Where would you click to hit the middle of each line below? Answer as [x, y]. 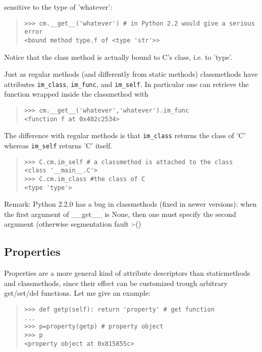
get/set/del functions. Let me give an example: [77, 293]
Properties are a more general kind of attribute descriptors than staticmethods [127, 273]
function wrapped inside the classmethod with [76, 94]
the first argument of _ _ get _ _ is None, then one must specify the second [120, 214]
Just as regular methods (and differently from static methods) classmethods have [131, 74]
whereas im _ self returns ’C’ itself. [58, 145]
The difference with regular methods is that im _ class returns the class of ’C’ [125, 135]
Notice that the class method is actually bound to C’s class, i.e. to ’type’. [118, 57]
